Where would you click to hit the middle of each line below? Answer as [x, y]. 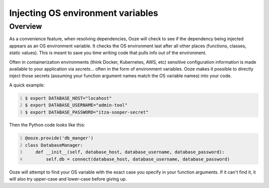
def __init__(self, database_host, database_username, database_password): [130, 152]
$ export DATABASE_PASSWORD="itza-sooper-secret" [87, 112]
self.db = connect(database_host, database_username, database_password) [138, 159]
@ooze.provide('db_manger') [59, 138]
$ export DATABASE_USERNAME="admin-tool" [76, 105]
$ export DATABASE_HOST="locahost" [68, 98]
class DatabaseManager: [54, 145]
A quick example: [27, 85]
